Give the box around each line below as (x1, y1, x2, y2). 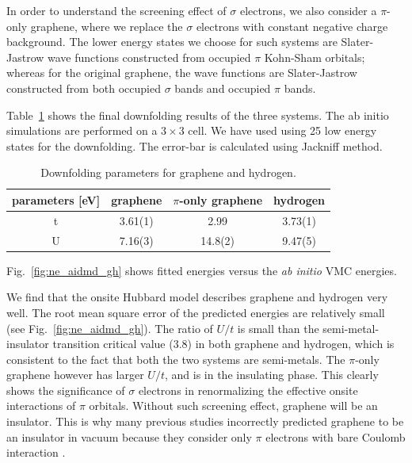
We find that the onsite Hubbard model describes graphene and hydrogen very (6, 289, 388, 305)
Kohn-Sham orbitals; (264, 48, 365, 65)
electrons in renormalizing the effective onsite (138, 381, 358, 398)
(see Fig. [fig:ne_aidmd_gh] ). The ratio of (6, 320, 213, 336)
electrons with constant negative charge (196, 17, 388, 34)
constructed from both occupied (6, 79, 162, 96)
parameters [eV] (12, 191, 101, 208)
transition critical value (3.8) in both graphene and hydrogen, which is (52, 335, 395, 352)
